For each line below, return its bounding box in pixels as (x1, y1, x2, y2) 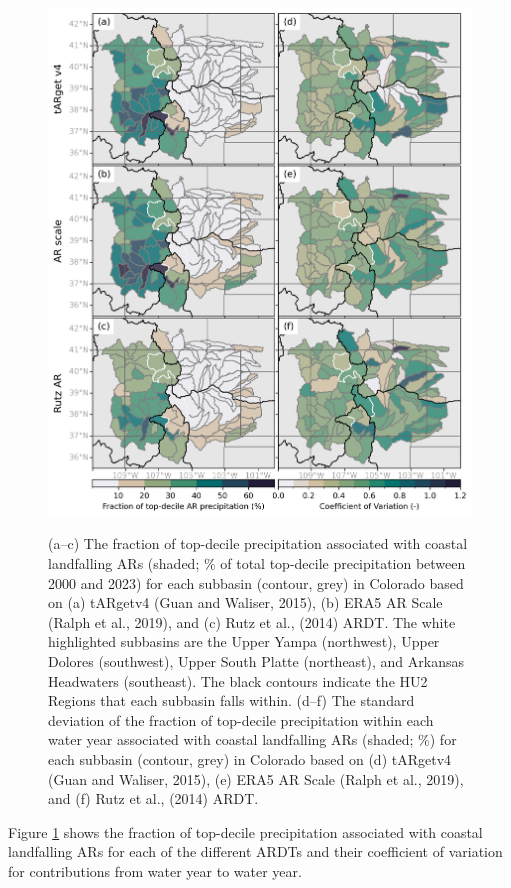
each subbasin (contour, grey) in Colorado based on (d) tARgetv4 (48, 748, 452, 769)
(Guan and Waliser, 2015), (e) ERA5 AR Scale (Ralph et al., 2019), (48, 768, 464, 789)
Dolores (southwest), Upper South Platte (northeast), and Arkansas (48, 650, 464, 671)
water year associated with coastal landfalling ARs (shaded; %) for (48, 729, 457, 750)
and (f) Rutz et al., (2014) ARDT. (48, 788, 259, 809)
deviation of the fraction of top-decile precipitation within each (48, 709, 434, 730)
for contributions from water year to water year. (8, 860, 302, 881)
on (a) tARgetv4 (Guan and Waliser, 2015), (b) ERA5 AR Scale (48, 592, 443, 613)
